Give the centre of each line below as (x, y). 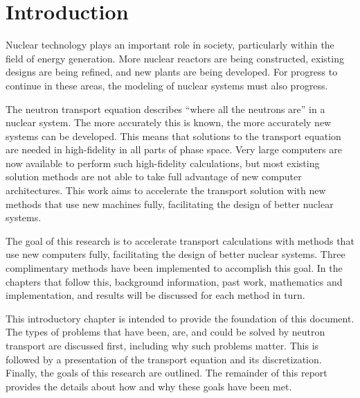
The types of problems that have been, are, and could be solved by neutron (165, 332)
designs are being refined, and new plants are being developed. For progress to (172, 72)
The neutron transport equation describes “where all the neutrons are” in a (165, 109)
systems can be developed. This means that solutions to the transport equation (173, 136)
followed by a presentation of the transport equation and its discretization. (164, 359)
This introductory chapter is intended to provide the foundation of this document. (180, 318)
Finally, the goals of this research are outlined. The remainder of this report (166, 373)
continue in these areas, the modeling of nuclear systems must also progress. (167, 85)
